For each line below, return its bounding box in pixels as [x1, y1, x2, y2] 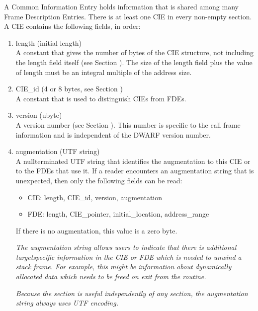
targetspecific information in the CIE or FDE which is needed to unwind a [15, 251, 242, 262]
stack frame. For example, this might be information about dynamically [15, 261, 232, 272]
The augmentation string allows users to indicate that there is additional [15, 242, 237, 252]
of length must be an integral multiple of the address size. [15, 67, 192, 77]
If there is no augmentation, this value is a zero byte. [15, 225, 177, 235]
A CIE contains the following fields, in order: [4, 21, 141, 31]
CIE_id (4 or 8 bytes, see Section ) [15, 83, 123, 94]
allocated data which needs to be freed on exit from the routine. [15, 271, 206, 282]
